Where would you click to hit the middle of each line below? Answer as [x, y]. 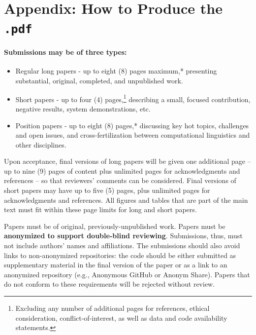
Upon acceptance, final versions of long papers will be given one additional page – [128, 161]
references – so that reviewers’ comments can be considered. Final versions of [120, 180]
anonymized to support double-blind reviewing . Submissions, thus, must [123, 236]
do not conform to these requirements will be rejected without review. [110, 284]
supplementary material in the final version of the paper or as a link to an [116, 265]
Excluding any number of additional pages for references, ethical [112, 308]
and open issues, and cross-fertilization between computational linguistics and [133, 135]
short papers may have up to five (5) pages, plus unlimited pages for [107, 190]
